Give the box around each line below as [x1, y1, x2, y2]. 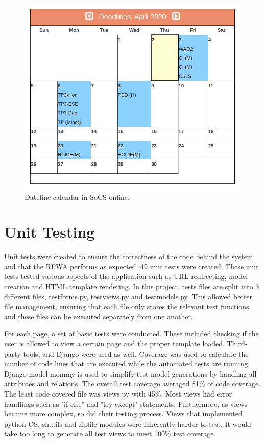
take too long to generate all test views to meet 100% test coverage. [4, 428, 216, 439]
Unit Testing [4, 221, 95, 242]
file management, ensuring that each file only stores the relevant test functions [4, 301, 249, 312]
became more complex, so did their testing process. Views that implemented [4, 408, 243, 419]
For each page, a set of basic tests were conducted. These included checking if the [4, 328, 259, 339]
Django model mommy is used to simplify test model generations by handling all [4, 368, 257, 379]
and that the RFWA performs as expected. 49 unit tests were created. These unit [4, 261, 259, 271]
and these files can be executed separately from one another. [4, 311, 193, 321]
